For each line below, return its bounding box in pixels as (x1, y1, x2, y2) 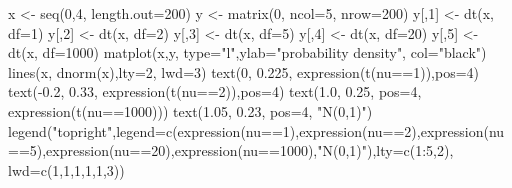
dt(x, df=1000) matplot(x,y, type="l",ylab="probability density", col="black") (8, 42, 487, 63)
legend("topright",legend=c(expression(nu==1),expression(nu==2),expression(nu (8, 120, 505, 141)
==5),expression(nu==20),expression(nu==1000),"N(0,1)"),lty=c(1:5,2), (8, 140, 454, 161)
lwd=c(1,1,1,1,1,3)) (8, 159, 125, 180)
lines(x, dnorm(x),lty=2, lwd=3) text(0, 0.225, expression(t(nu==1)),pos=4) (8, 61, 480, 82)
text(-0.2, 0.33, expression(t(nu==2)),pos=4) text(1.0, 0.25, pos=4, (8, 81, 422, 102)
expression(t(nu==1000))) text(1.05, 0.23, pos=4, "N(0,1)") (8, 100, 373, 121)
